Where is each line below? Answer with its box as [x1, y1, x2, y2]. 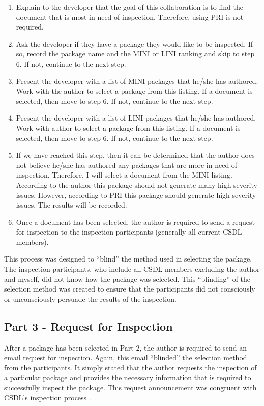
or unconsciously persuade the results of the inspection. [4, 293, 177, 304]
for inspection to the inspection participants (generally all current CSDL [16, 226, 242, 237]
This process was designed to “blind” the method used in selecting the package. [4, 253, 252, 264]
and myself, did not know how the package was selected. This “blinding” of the [4, 273, 251, 284]
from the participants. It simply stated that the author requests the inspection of [4, 362, 257, 372]
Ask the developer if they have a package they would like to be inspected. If [16, 38, 253, 49]
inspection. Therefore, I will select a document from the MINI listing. [16, 169, 232, 180]
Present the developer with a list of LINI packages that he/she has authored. [16, 112, 256, 123]
